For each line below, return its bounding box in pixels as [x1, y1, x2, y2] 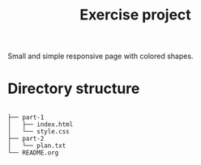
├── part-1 [7, 113, 45, 122]
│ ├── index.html [7, 121, 74, 129]
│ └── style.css [7, 128, 70, 136]
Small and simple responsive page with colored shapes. [7, 51, 194, 61]
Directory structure [7, 79, 140, 98]
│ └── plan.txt [7, 142, 66, 150]
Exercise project [79, 6, 191, 24]
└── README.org [7, 149, 59, 157]
